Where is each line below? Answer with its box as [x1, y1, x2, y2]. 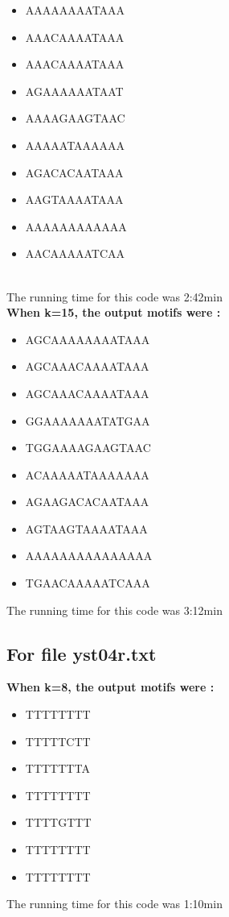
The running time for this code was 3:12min [6, 601, 223, 618]
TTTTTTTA [25, 760, 90, 777]
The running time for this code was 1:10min [6, 895, 223, 912]
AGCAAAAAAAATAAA [25, 330, 150, 347]
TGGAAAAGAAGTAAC [25, 439, 151, 456]
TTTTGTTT [25, 814, 92, 831]
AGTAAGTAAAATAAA [25, 520, 148, 537]
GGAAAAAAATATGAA [25, 412, 150, 429]
